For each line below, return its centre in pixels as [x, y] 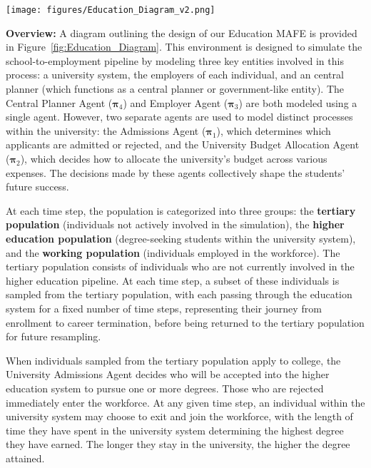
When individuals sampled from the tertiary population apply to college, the [173, 360]
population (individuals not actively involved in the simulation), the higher [175, 224]
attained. [25, 458]
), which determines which [274, 130]
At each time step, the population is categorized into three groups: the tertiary [181, 210]
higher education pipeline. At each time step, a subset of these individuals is [173, 280]
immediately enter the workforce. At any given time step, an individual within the [185, 402]
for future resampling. [54, 336]
